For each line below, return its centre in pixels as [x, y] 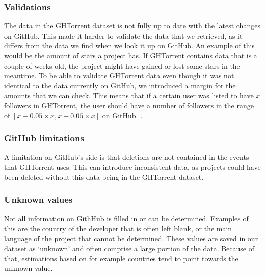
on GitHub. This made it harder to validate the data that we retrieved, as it [123, 35]
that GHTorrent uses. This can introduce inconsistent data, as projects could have [132, 166]
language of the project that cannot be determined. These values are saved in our [131, 238]
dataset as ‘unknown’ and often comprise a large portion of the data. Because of [129, 248]
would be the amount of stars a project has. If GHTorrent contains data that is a [131, 55]
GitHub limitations [44, 138]
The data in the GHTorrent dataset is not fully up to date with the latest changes [132, 26]
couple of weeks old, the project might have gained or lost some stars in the [122, 65]
